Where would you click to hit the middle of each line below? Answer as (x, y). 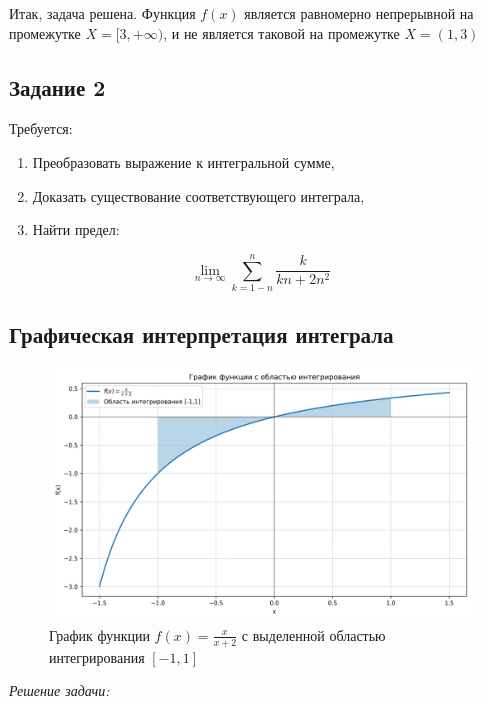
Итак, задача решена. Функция (102, 13)
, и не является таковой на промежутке (281, 32)
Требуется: (41, 128)
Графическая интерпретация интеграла (201, 334)
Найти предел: (76, 229)
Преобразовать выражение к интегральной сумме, (183, 161)
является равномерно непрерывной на (359, 13)
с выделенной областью (313, 634)
